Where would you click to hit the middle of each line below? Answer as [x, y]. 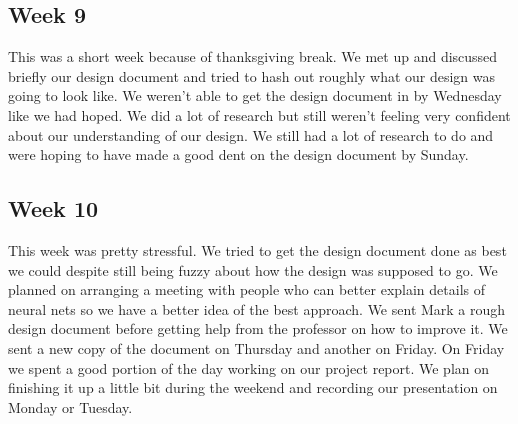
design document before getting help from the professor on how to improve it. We [258, 328]
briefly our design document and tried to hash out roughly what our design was [252, 75]
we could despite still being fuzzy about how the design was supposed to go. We [253, 269]
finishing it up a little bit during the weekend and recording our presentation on [253, 387]
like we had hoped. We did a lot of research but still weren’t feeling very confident [259, 114]
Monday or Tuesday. [70, 406]
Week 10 [53, 208]
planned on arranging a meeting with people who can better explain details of [247, 289]
